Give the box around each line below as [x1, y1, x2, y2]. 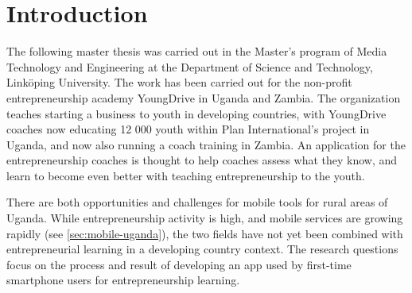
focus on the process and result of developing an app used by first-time [6, 256, 352, 272]
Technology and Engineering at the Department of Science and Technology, [6, 58, 373, 75]
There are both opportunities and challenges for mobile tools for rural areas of [6, 194, 388, 210]
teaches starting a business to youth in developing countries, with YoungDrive [6, 105, 387, 121]
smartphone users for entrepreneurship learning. [6, 272, 240, 288]
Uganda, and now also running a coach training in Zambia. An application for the [6, 136, 406, 152]
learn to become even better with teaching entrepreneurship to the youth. [6, 167, 365, 183]
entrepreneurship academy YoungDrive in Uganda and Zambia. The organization [6, 89, 401, 106]
